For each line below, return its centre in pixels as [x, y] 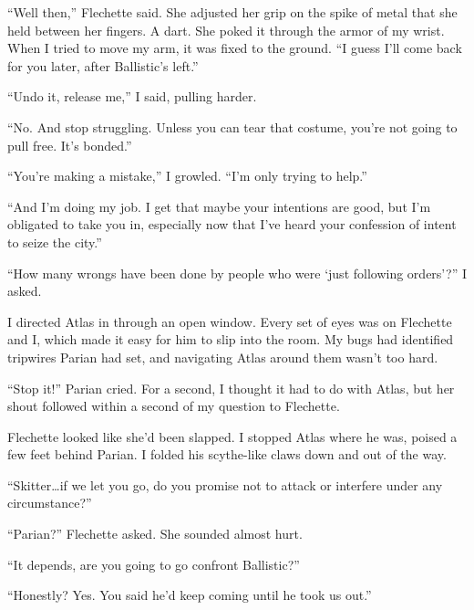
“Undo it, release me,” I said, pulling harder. [132, 96]
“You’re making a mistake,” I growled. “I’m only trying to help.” [187, 176]
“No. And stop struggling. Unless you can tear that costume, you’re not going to [232, 126]
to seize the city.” [55, 242]
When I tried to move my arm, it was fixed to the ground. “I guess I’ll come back [235, 48]
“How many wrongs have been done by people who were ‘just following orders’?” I [237, 273]
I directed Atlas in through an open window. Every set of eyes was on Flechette [230, 321]
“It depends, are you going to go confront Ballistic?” [154, 564]
